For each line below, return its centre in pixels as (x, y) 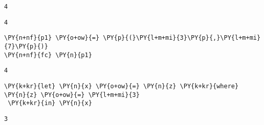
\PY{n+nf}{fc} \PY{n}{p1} (48, 55)
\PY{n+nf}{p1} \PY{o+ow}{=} (52, 38)
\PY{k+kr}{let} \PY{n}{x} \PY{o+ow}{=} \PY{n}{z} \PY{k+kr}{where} (122, 86)
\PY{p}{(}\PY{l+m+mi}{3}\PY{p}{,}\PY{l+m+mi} (182, 38)
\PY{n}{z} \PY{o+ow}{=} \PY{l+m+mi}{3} (72, 95)
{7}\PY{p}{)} (26, 46)
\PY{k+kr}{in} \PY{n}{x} (50, 103)
